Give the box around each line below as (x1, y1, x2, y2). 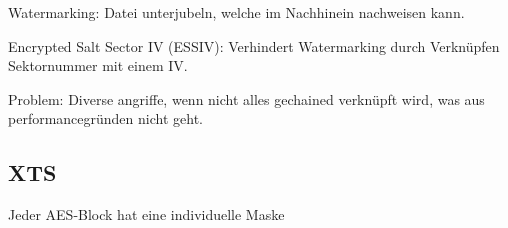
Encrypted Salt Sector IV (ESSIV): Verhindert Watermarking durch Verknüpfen (8, 35, 500, 56)
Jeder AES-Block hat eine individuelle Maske (8, 204, 285, 225)
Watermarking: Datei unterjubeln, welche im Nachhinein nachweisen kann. (8, 2, 465, 22)
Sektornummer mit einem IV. (8, 55, 188, 76)
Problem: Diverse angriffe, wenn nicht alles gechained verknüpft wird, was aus (8, 88, 485, 109)
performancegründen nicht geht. (8, 108, 203, 129)
